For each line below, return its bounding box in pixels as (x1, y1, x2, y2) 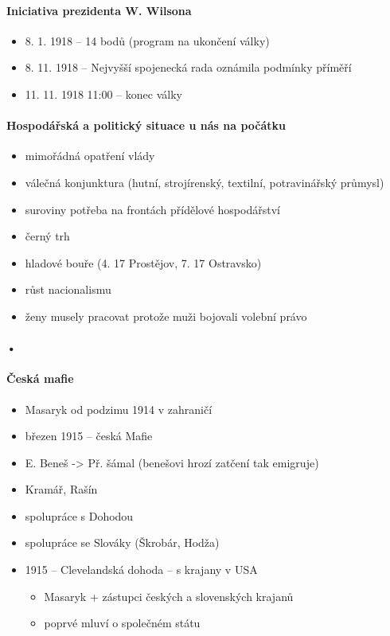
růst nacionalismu (25, 281, 111, 298)
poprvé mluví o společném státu (44, 615, 201, 631)
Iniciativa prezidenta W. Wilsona (6, 2, 192, 18)
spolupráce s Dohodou (25, 507, 134, 524)
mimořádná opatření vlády (25, 147, 155, 164)
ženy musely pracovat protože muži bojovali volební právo (25, 307, 307, 324)
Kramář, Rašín (25, 481, 98, 497)
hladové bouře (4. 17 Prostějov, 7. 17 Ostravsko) (25, 254, 262, 271)
